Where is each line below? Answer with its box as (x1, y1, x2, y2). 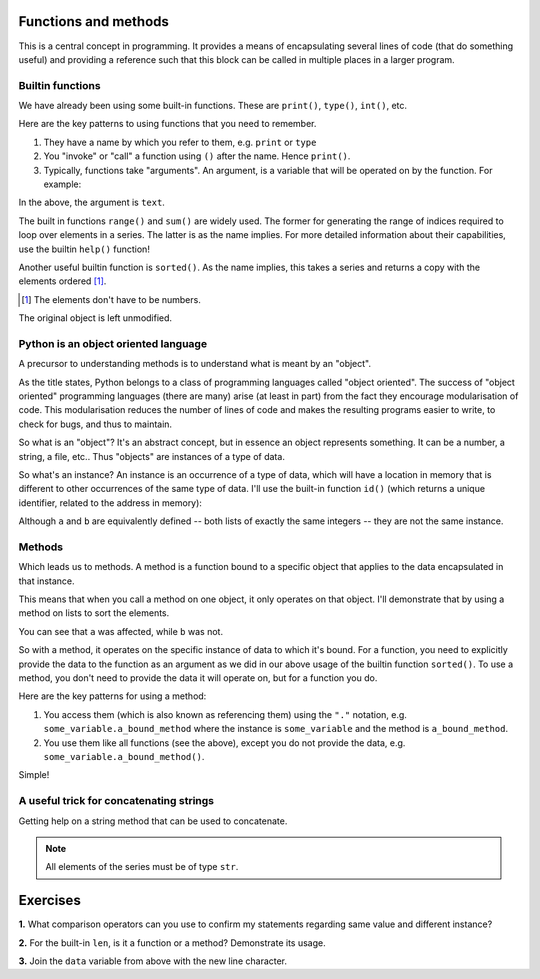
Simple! (18, 769, 50, 781)
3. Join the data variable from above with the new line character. (18, 955, 288, 967)
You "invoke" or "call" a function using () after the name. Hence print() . (43, 150, 351, 162)
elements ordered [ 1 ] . (18, 275, 107, 287)
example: (43, 178, 82, 190)
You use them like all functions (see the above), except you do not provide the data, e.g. (43, 736, 406, 749)
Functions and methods (18, 13, 170, 30)
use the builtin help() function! (18, 243, 150, 255)
